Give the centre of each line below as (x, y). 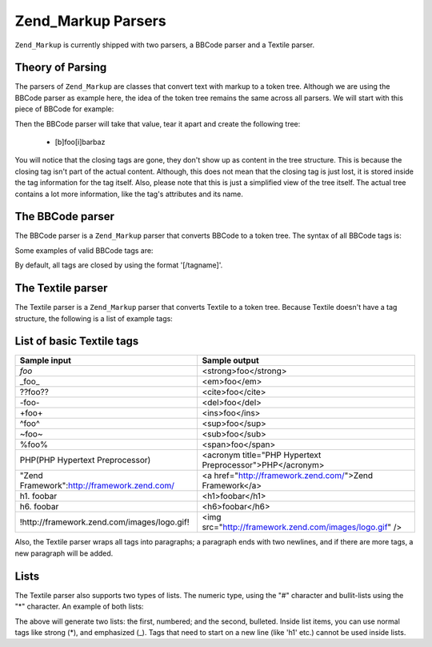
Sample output (230, 360)
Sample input (46, 360)
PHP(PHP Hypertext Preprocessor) (85, 460)
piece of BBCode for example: (64, 109)
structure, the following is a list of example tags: (94, 318)
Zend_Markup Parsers (91, 21)
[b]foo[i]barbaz (80, 142)
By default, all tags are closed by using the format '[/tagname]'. (119, 265)
